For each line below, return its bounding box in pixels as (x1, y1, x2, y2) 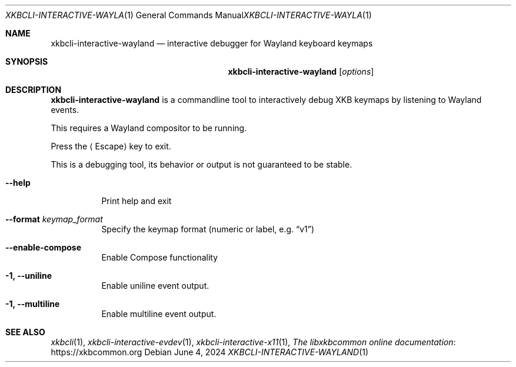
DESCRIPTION (5, 85, 62, 95)
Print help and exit (101, 196, 172, 206)
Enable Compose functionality (101, 252, 218, 262)
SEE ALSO (5, 327, 45, 337)
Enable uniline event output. (101, 281, 209, 291)
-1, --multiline (5, 299, 60, 309)
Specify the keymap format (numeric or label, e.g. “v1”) (101, 224, 315, 234)
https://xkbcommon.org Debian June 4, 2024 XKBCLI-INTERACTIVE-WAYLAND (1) (51, 347, 369, 357)
